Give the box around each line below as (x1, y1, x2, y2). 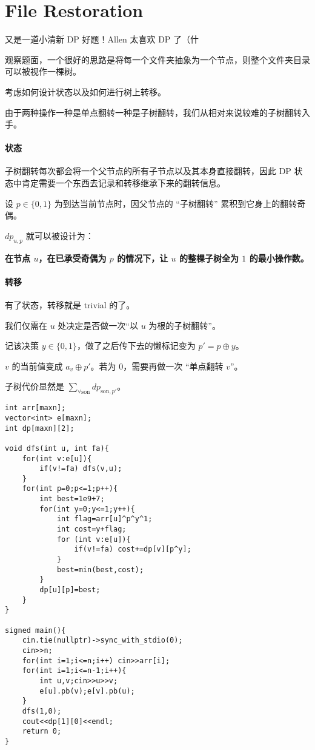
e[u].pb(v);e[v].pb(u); (39, 686, 135, 695)
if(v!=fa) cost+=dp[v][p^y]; (74, 545, 191, 554)
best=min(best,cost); (56, 565, 144, 574)
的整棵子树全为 (179, 251, 239, 264)
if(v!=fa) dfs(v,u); (39, 464, 122, 473)
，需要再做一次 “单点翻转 (123, 359, 224, 372)
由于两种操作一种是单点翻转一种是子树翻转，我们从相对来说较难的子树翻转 (5, 106, 302, 118)
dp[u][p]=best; (39, 586, 101, 595)
